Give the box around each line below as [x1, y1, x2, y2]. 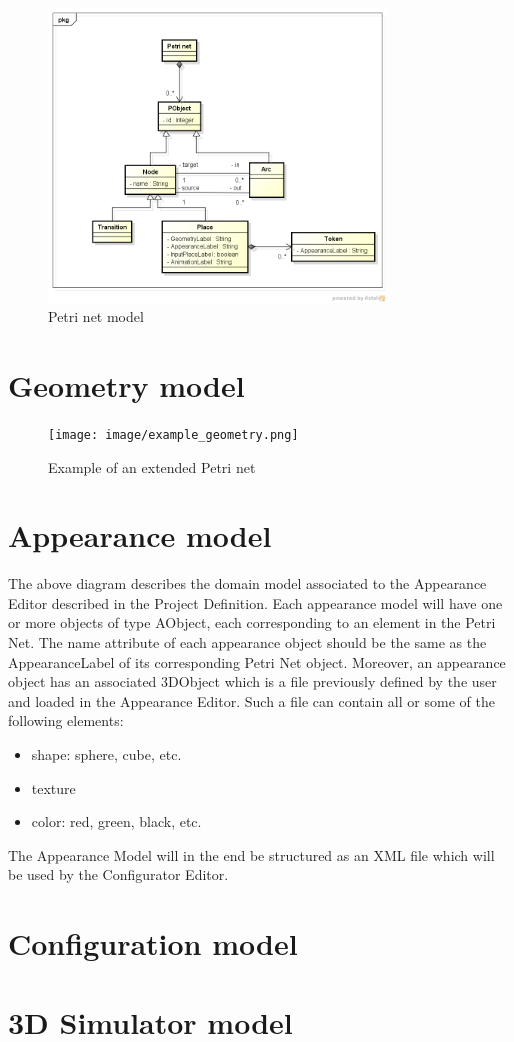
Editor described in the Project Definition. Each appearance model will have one [8, 592, 503, 613]
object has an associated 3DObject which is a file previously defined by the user [8, 671, 497, 692]
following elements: [8, 710, 124, 731]
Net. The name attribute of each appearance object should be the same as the [8, 632, 487, 653]
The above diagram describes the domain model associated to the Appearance [8, 573, 487, 594]
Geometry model [8, 364, 245, 405]
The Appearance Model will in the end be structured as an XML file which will [8, 844, 495, 865]
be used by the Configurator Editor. [8, 864, 229, 885]
